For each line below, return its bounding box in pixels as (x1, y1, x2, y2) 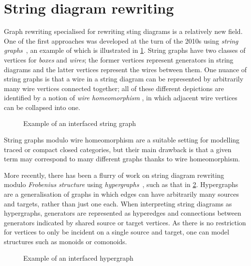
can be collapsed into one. (4, 102, 80, 112)
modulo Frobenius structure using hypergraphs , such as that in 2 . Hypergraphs (4, 179, 238, 189)
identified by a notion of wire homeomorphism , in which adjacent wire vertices (4, 93, 237, 103)
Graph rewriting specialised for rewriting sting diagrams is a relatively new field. (4, 26, 243, 36)
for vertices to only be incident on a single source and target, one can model (4, 227, 229, 237)
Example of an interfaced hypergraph (23, 252, 133, 263)
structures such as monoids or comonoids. (4, 236, 127, 246)
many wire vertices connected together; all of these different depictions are (4, 83, 224, 93)
